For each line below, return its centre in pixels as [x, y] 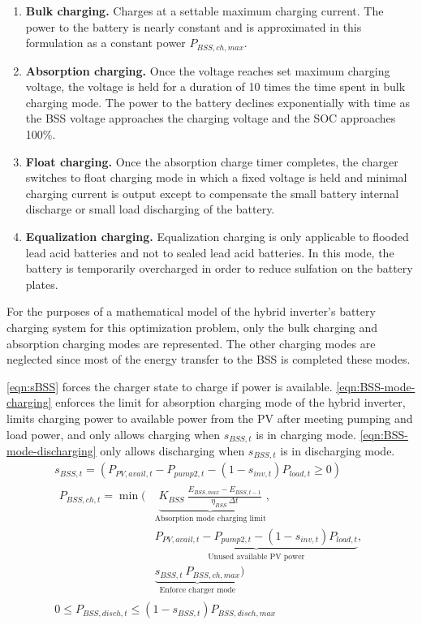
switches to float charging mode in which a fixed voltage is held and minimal [216, 177]
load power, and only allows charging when [114, 434]
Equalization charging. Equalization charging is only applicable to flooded [217, 236]
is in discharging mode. [338, 450]
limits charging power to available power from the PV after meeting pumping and [210, 418]
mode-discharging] [52, 450]
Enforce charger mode [198, 590]
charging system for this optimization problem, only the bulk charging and [192, 327]
